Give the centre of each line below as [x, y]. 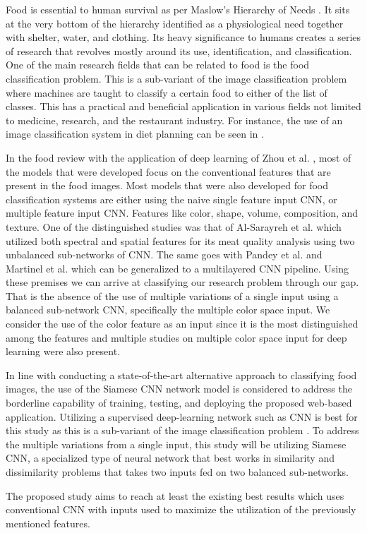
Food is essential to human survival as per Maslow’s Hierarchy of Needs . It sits [178, 9]
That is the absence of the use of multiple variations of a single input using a [172, 295]
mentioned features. [48, 523]
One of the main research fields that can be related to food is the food [158, 65]
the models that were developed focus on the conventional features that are [168, 171]
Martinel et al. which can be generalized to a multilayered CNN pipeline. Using [177, 268]
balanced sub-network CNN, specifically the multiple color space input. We [168, 310]
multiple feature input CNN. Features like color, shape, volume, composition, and [182, 213]
